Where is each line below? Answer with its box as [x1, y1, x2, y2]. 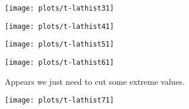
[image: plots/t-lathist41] [5, 22, 114, 31]
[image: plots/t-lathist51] [5, 40, 114, 49]
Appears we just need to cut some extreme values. [5, 75, 185, 87]
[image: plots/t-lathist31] [5, 4, 114, 12]
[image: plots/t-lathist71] [5, 96, 114, 105]
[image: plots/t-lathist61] [5, 58, 114, 67]
